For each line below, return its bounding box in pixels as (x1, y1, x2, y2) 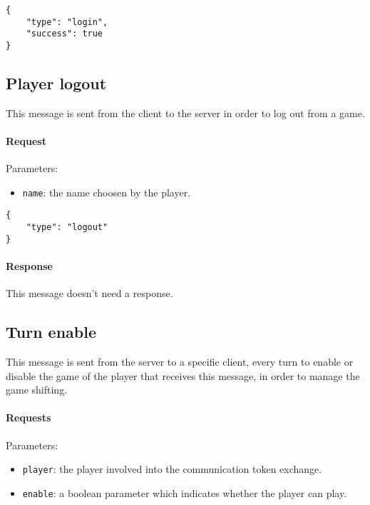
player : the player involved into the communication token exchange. (22, 461, 322, 476)
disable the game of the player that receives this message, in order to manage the (6, 368, 360, 383)
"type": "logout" (26, 222, 108, 233)
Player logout (6, 72, 107, 94)
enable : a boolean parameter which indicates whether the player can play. (22, 485, 347, 500)
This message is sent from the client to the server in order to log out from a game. (6, 105, 365, 120)
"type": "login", (26, 16, 108, 27)
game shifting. (6, 382, 68, 397)
